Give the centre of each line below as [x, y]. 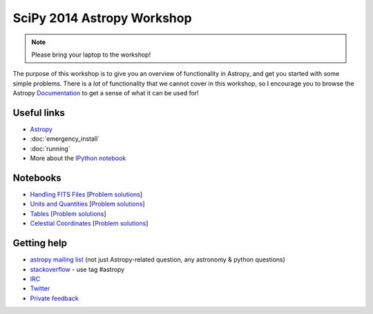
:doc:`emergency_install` [65, 139]
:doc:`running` [50, 148]
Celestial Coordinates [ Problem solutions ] [89, 224]
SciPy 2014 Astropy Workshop [103, 18]
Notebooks [37, 178]
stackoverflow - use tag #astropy [77, 269]
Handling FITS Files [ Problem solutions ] [86, 195]
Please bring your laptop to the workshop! [91, 55]
